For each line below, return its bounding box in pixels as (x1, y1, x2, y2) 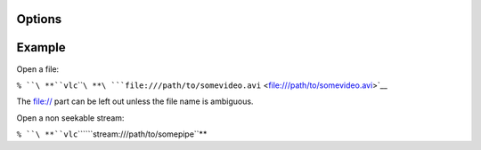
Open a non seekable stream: (16, 112, 125, 123)
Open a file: (16, 63, 60, 75)
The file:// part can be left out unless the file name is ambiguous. (16, 96, 254, 107)
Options (16, 12, 62, 27)
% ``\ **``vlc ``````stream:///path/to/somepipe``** (16, 129, 208, 139)
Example (16, 40, 66, 55)
